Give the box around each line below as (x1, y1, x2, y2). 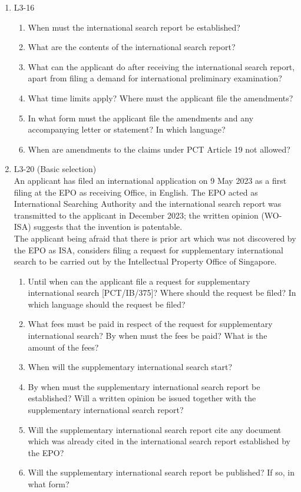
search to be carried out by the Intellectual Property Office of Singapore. (14, 255, 277, 268)
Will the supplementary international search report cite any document (28, 423, 282, 435)
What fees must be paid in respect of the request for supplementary (28, 318, 273, 330)
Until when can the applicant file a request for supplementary (28, 275, 250, 287)
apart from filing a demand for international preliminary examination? (28, 72, 282, 84)
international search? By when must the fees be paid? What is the (28, 329, 267, 342)
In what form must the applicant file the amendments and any (28, 111, 254, 124)
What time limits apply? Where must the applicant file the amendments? (28, 91, 293, 104)
